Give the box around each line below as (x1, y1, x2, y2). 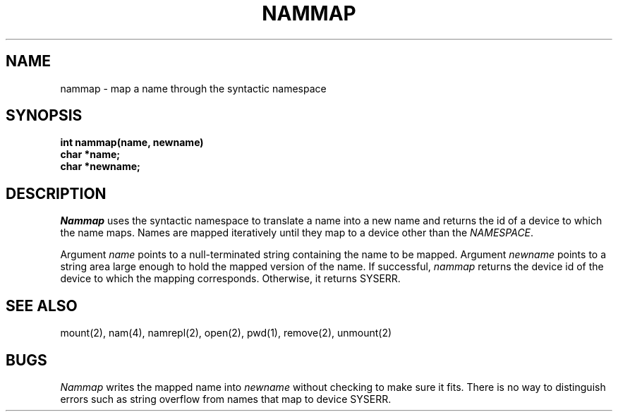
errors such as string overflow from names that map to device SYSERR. (60, 392, 392, 405)
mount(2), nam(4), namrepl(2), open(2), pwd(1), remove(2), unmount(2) (60, 327, 392, 339)
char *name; (60, 148, 121, 161)
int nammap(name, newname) (60, 136, 204, 149)
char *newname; (60, 160, 140, 173)
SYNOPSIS (6, 107, 83, 125)
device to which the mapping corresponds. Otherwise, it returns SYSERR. (60, 272, 401, 285)
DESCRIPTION (6, 184, 107, 203)
